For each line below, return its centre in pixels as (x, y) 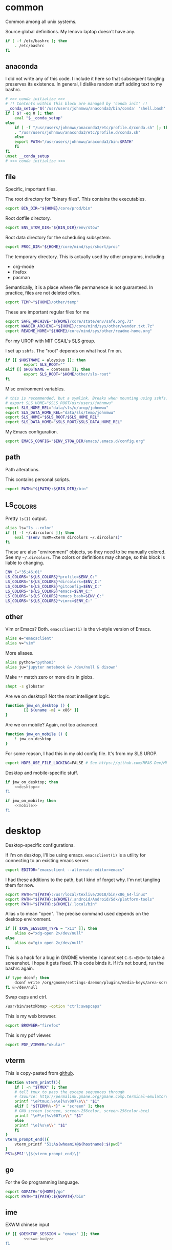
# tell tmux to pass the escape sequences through (70, 1092)
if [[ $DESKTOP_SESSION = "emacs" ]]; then (52, 1234)
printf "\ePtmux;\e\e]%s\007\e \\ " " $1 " (57, 1101)
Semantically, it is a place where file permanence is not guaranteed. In (79, 287)
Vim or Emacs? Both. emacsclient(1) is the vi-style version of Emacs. (78, 629)
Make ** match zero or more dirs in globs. (50, 677)
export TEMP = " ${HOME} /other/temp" (42, 302)
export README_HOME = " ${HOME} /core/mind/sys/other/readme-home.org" (79, 331)
